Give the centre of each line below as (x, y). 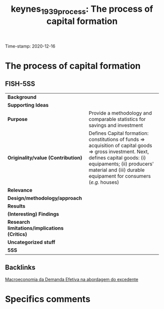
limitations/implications (36, 228)
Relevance (20, 190)
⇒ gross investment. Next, (119, 151)
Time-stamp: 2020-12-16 (30, 46)
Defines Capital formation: (119, 133)
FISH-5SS (20, 84)
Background (22, 97)
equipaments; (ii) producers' (121, 164)
